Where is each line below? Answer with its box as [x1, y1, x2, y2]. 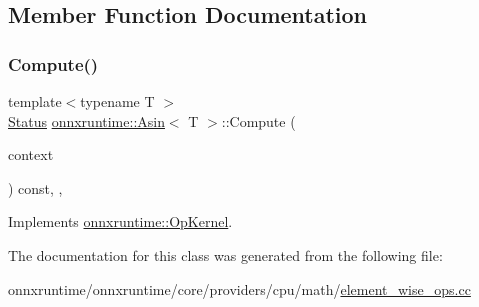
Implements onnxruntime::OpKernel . [8, 211, 233, 232]
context [8, 144, 54, 165]
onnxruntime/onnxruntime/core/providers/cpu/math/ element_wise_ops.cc [8, 278, 471, 299]
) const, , [8, 177, 63, 198]
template [8, 91, 62, 111]
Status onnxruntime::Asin [8, 110, 165, 131]
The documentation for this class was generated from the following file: [8, 244, 443, 265]
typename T [80, 91, 155, 111]
